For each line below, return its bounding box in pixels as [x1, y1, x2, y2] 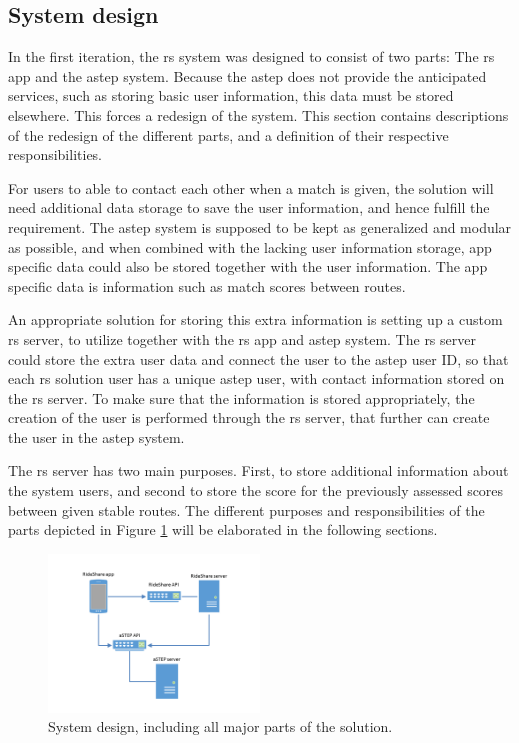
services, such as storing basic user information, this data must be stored [8, 85, 454, 106]
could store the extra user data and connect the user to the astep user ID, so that [8, 348, 509, 369]
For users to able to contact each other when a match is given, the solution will [8, 177, 494, 198]
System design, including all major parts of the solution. [48, 716, 393, 737]
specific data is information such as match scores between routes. [8, 275, 406, 296]
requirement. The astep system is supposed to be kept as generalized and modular [8, 216, 512, 237]
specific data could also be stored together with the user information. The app [8, 256, 488, 277]
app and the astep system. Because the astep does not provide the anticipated [8, 65, 487, 86]
